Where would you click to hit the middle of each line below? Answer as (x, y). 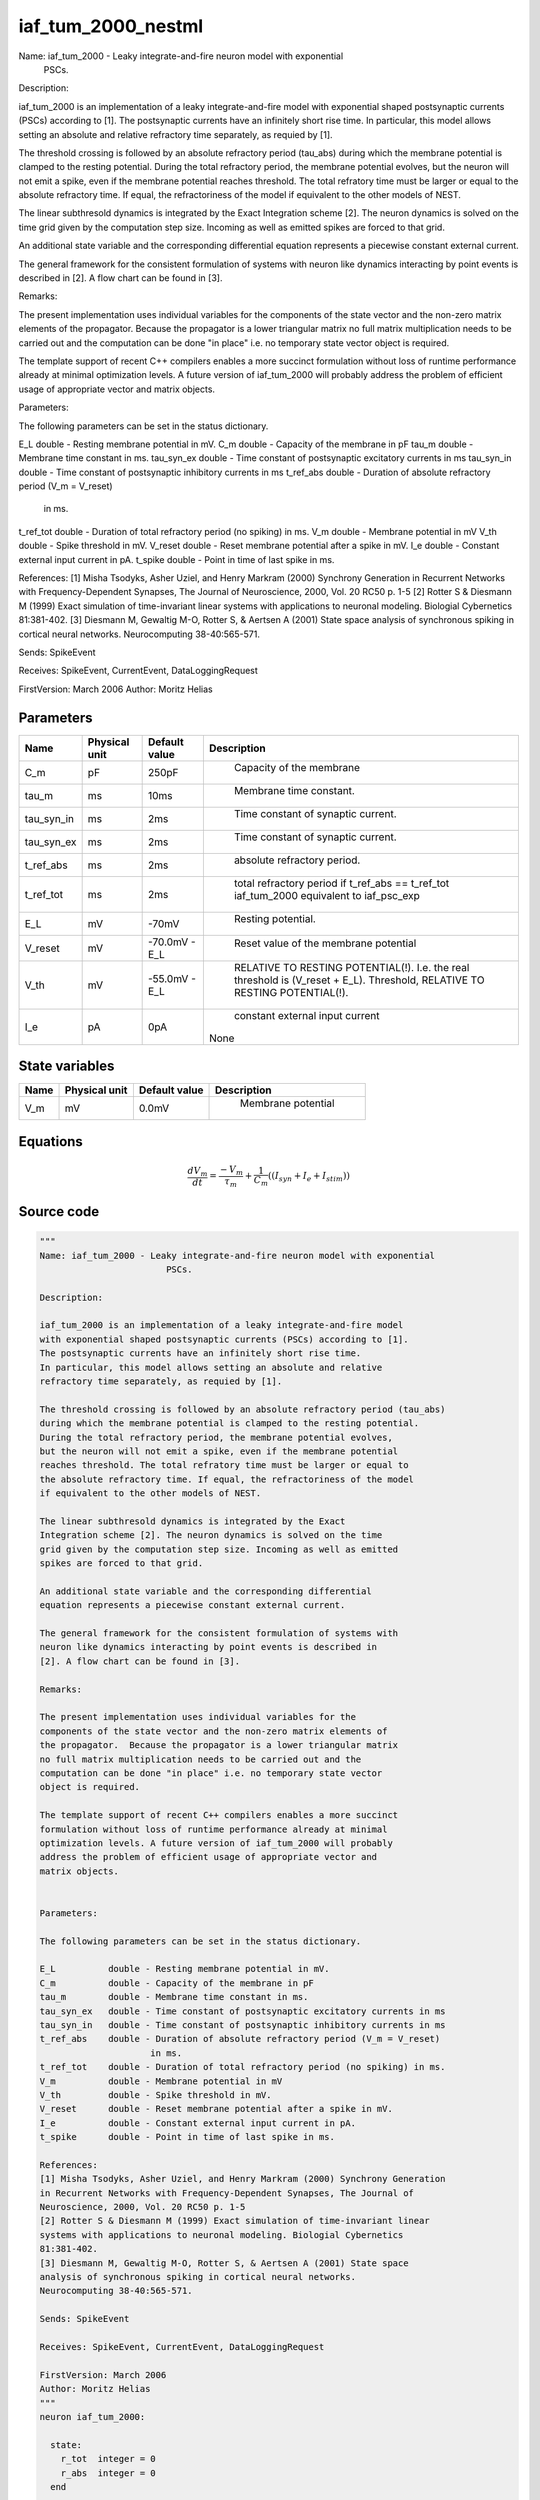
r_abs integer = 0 (108, 2473)
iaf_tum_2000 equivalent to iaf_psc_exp (326, 895)
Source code (59, 1211)
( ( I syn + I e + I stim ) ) (309, 1177)
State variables (66, 1066)
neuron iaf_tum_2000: (92, 2416)
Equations (51, 1141)
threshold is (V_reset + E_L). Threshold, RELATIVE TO (359, 980)
